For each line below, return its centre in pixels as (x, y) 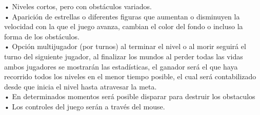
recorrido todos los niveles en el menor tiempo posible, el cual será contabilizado (130, 76)
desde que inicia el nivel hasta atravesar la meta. (81, 86)
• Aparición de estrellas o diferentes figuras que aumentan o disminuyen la (122, 16)
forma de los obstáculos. (42, 36)
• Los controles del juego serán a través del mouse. (85, 106)
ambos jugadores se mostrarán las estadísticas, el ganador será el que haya (121, 66)
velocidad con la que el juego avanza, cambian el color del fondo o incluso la (124, 26)
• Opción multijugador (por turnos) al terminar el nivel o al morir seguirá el (125, 46)
